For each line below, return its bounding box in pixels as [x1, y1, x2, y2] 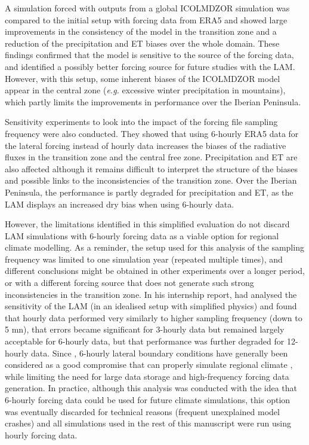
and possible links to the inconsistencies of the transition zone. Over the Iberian [5, 174, 297, 187]
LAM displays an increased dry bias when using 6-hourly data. [5, 197, 234, 210]
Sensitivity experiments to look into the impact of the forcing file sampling [5, 115, 278, 128]
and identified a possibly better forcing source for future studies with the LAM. [5, 60, 295, 72]
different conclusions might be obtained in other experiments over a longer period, [5, 264, 305, 277]
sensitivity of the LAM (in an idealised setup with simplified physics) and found [5, 300, 297, 312]
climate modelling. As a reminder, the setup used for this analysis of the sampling [5, 241, 304, 254]
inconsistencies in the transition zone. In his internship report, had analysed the [5, 288, 297, 300]
